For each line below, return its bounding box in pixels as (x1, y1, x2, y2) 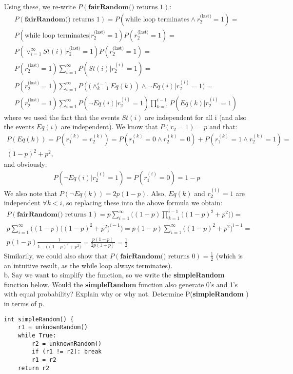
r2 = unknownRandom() (32, 340, 102, 347)
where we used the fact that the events (4, 112, 119, 122)
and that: (209, 121, 237, 132)
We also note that (4, 188, 57, 198)
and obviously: (4, 159, 47, 169)
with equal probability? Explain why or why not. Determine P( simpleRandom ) (4, 289, 249, 299)
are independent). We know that (61, 121, 158, 132)
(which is (215, 250, 243, 260)
